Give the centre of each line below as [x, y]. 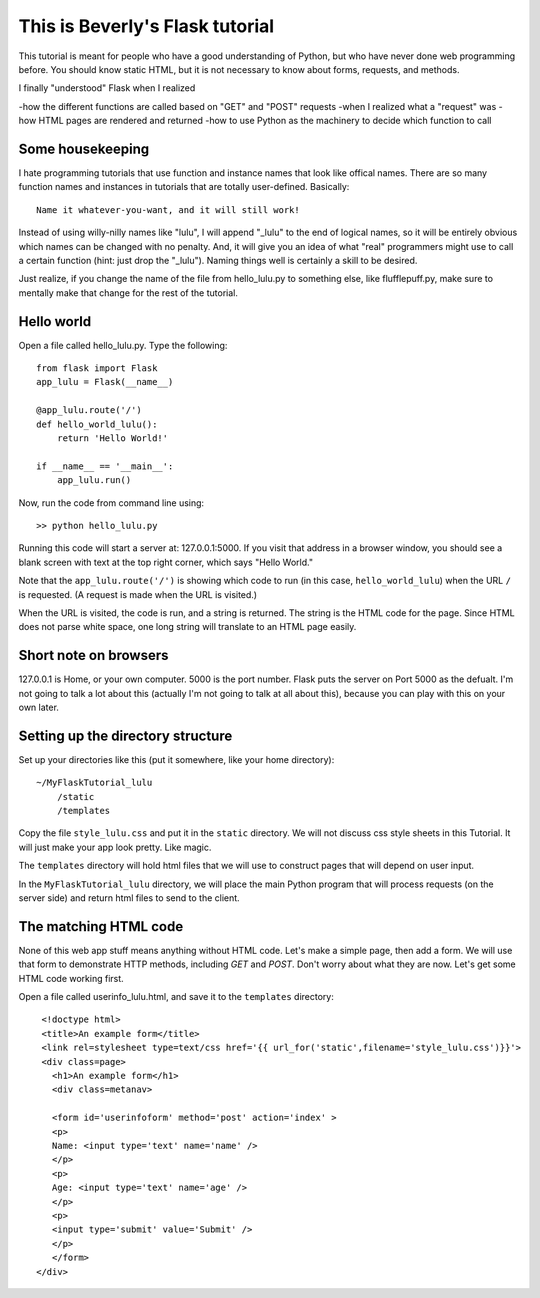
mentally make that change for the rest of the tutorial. [128, 292]
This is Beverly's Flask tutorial [146, 26]
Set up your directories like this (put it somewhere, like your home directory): [176, 759]
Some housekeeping [84, 148]
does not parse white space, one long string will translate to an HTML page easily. [187, 627]
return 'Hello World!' [112, 438]
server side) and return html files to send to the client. [129, 898]
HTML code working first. [71, 978]
